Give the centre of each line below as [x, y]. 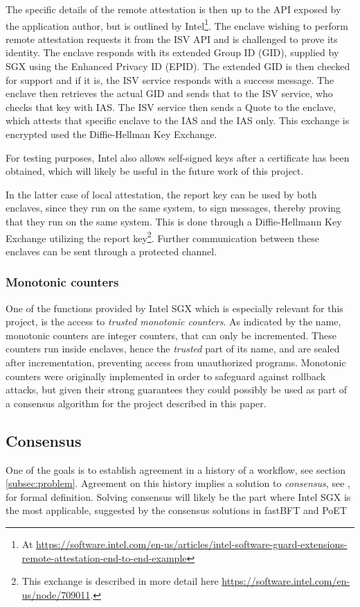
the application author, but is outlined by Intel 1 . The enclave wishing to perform [177, 24]
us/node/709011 [56, 594]
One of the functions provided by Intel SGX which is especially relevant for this [174, 308]
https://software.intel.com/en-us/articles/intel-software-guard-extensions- [192, 544]
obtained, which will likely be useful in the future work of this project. [155, 171]
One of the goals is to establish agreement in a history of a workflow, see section [175, 469]
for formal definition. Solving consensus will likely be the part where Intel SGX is [178, 496]
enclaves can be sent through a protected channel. [111, 251]
